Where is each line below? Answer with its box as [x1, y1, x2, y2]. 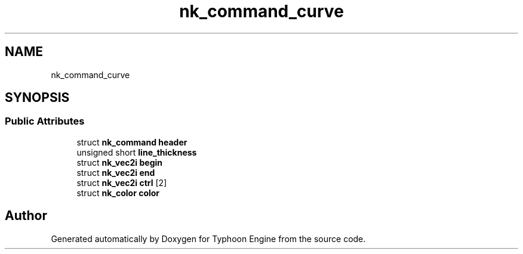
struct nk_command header [76, 137, 187, 147]
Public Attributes [5, 115, 85, 128]
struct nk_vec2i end [76, 167, 155, 178]
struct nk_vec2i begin [76, 157, 162, 168]
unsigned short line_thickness [76, 147, 197, 157]
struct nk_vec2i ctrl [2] [76, 177, 167, 188]
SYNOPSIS [5, 90, 70, 106]
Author [5, 208, 47, 224]
